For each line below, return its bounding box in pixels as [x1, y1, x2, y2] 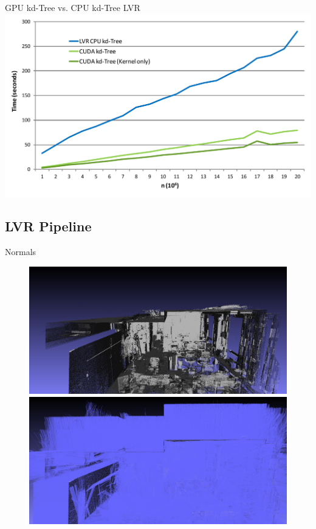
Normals [5, 245, 36, 258]
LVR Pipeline [5, 217, 92, 236]
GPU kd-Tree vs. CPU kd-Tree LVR [5, 1, 140, 13]
